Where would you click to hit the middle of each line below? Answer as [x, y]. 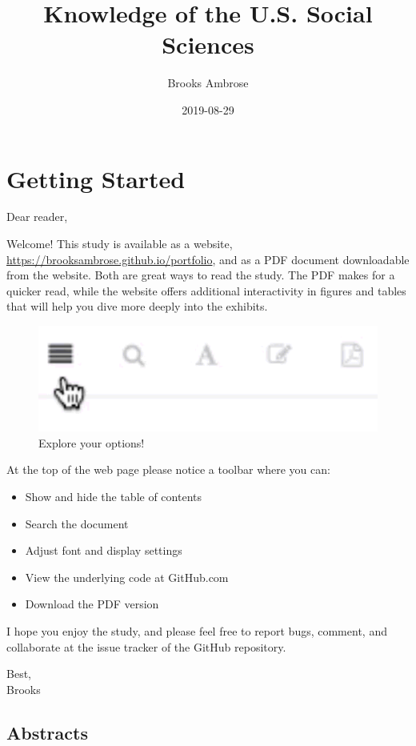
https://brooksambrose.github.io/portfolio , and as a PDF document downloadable [208, 259]
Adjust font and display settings [104, 550]
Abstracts [47, 732]
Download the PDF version [92, 604]
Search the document [77, 523]
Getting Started [96, 178]
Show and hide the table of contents [113, 497]
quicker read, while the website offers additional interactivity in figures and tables [206, 290]
